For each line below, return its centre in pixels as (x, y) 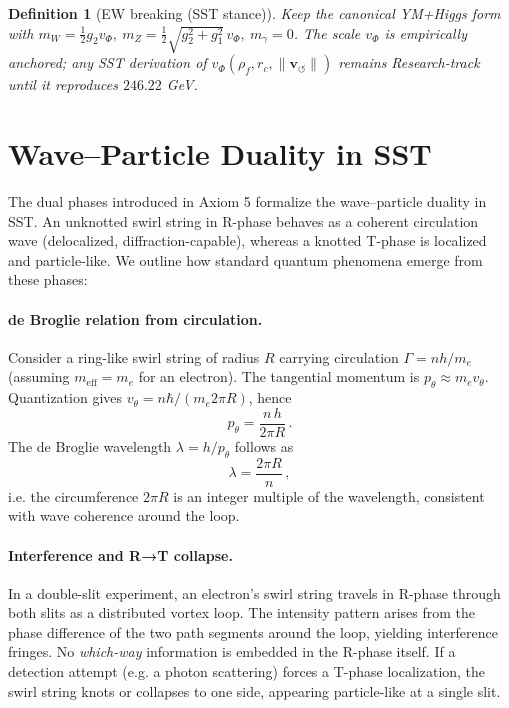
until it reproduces (63, 84)
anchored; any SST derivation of (107, 62)
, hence (270, 397)
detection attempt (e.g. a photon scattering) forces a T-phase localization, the (247, 671)
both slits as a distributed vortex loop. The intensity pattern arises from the (242, 612)
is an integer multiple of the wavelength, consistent (329, 495)
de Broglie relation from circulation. (135, 318)
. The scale (327, 32)
